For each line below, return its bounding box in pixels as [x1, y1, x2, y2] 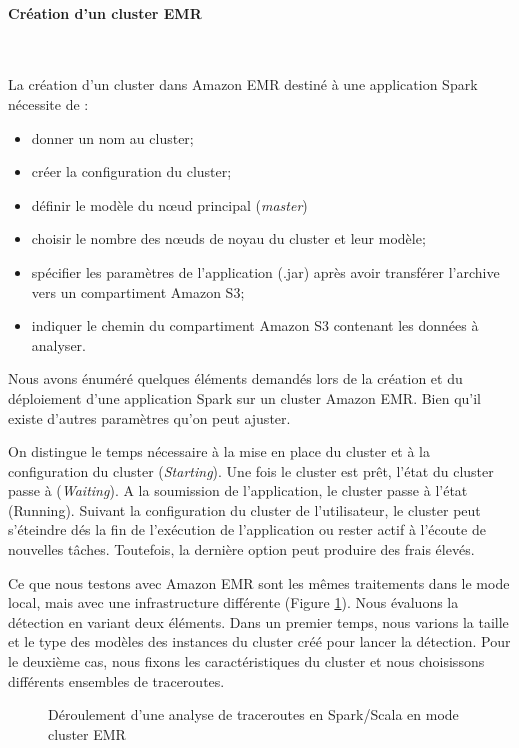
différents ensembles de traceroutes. [8, 670, 225, 691]
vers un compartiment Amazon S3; [31, 281, 245, 302]
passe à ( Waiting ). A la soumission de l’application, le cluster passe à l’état [8, 480, 468, 501]
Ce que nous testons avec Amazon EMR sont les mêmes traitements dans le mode [8, 572, 510, 593]
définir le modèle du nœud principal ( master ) [31, 194, 308, 215]
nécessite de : [8, 93, 89, 114]
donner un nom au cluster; [31, 127, 194, 148]
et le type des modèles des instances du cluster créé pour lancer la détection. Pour [8, 631, 511, 652]
